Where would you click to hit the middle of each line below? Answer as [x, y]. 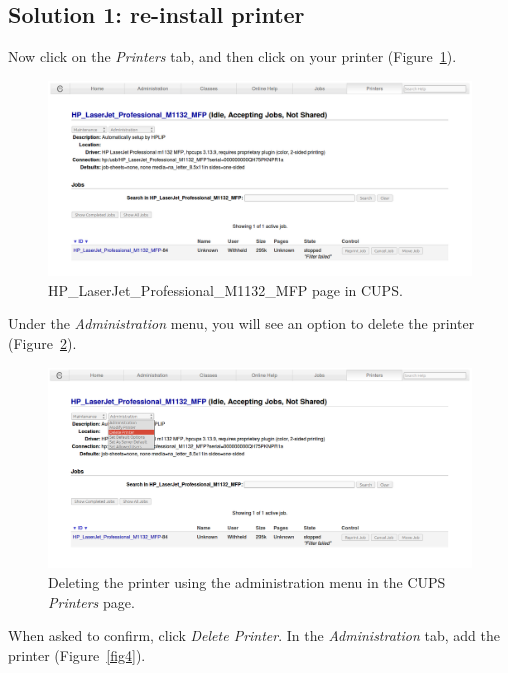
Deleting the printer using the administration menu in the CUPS [247, 582]
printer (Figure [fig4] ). [77, 654]
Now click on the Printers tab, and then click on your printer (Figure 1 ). [232, 56]
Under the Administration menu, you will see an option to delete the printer [241, 323]
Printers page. [91, 601]
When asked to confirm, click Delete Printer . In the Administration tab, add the [254, 635]
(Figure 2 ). [42, 343]
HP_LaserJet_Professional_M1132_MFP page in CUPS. [225, 289]
